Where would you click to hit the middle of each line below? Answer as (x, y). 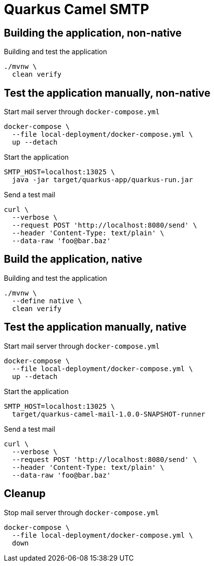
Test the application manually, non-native (107, 93)
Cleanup (25, 494)
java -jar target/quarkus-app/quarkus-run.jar (102, 180)
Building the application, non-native (93, 33)
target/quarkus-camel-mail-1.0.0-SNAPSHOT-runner (109, 414)
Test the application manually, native (95, 327)
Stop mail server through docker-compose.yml (82, 512)
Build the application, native (73, 259)
